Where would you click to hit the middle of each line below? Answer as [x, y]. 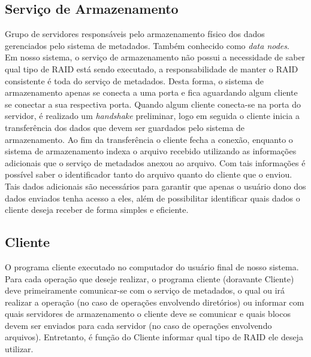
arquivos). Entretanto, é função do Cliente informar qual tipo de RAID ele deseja [154, 337]
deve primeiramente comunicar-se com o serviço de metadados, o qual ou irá [145, 290]
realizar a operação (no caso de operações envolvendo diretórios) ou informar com [155, 302]
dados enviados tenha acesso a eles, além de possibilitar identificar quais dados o [153, 198]
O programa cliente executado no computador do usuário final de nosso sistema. [152, 266]
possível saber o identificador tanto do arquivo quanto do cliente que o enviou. [149, 174]
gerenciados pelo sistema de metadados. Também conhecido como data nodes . [147, 45]
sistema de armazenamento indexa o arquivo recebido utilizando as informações [151, 151]
